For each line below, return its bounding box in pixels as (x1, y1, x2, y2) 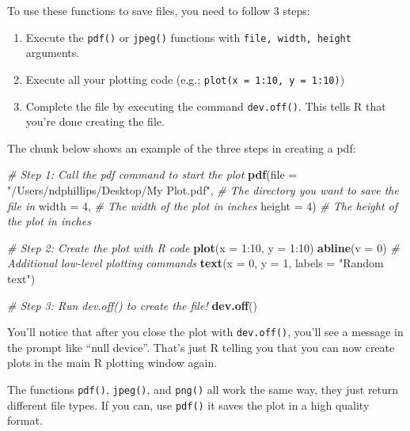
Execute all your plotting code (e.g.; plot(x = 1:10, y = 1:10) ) (25, 70, 345, 87)
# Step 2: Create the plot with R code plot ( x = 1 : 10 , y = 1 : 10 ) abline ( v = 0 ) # (7, 239, 400, 255)
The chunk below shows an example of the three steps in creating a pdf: (7, 139, 356, 156)
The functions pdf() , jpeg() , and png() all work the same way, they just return (7, 380, 399, 397)
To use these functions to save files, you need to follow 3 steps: (7, 2, 310, 18)
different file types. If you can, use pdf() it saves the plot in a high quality (7, 396, 370, 413)
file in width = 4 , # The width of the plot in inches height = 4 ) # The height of (7, 197, 398, 214)
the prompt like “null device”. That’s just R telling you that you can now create (7, 338, 395, 355)
